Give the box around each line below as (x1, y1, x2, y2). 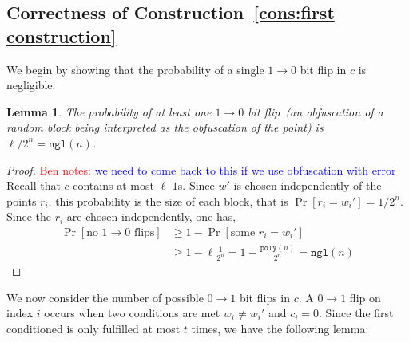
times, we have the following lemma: (191, 320, 369, 336)
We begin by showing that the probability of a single (6, 61, 264, 77)
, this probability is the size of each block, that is (48, 192, 288, 209)
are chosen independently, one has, (66, 208, 236, 225)
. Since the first (319, 305, 394, 321)
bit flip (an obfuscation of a (248, 103, 383, 120)
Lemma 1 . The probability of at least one (6, 103, 212, 120)
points (6, 192, 37, 209)
